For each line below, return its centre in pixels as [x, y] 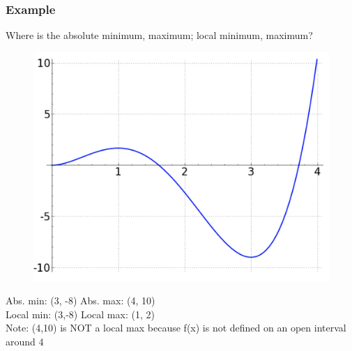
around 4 [25, 341]
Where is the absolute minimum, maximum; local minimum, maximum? [159, 35]
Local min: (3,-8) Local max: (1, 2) [80, 314]
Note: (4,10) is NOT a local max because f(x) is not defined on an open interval [176, 328]
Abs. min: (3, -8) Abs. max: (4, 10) [81, 301]
